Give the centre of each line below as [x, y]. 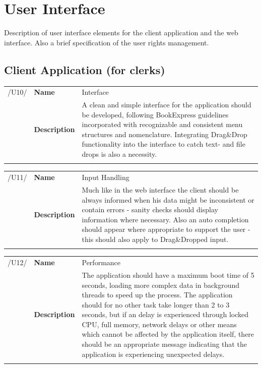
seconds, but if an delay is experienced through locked [165, 314]
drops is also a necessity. [119, 154]
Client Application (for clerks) [85, 69]
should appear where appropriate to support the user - [166, 229]
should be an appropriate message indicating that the [164, 344]
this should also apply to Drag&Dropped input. [155, 239]
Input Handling [106, 177]
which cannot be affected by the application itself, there [168, 334]
